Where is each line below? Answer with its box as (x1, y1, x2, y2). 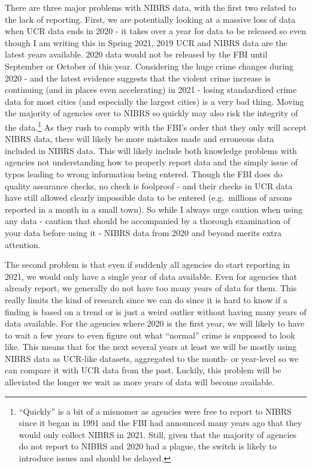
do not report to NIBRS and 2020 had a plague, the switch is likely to (19, 440, 277, 452)
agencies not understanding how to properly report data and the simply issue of (5, 156, 298, 168)
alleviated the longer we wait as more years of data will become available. (5, 376, 275, 388)
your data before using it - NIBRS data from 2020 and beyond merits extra (5, 226, 281, 238)
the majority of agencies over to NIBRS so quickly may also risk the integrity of (5, 107, 298, 119)
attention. (5, 238, 41, 250)
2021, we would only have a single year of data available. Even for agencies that (5, 270, 298, 282)
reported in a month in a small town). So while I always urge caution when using (5, 203, 302, 215)
